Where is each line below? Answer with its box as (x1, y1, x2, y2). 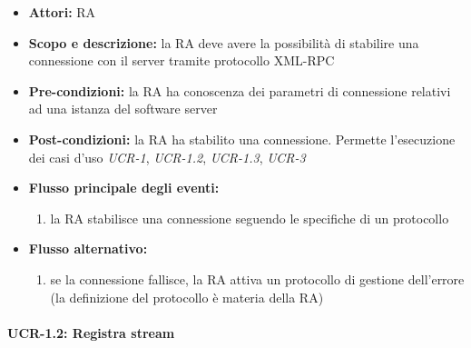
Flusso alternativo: (28, 239, 148, 258)
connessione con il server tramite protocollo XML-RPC (28, 51, 335, 70)
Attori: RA (28, 3, 96, 21)
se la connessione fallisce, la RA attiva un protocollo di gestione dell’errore (50, 269, 465, 288)
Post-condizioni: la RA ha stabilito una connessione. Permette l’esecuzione (28, 129, 456, 148)
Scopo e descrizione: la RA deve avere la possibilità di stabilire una (28, 33, 419, 52)
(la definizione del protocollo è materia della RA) (50, 287, 324, 306)
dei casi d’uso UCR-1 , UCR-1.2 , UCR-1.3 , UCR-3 (28, 147, 306, 166)
